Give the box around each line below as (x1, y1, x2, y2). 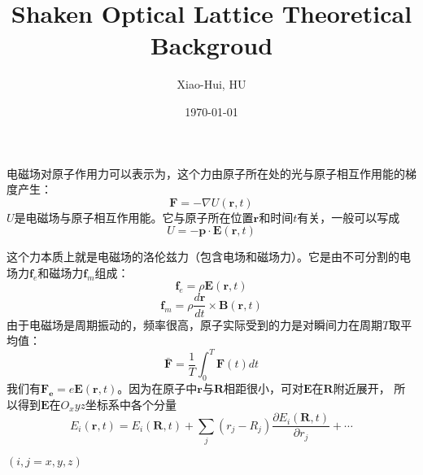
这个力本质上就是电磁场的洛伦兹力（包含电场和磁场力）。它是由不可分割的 (7, 248, 399, 265)
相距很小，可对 (224, 380, 304, 397)
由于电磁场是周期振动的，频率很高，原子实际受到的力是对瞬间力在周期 (7, 316, 382, 333)
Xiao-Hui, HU (177, 76, 246, 93)
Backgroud (150, 28, 273, 62)
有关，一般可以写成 (297, 208, 400, 225)
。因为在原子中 (117, 380, 198, 397)
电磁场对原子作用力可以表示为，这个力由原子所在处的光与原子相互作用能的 (7, 164, 405, 181)
